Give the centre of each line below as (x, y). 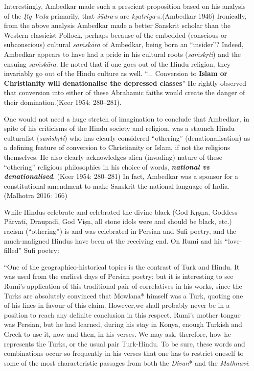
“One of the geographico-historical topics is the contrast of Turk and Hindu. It (122, 266)
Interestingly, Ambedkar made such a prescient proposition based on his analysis (125, 6)
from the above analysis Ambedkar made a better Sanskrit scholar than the (117, 25)
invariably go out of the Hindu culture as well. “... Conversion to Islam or (116, 73)
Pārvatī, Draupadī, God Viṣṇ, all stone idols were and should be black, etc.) (118, 221)
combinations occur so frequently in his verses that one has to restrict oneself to (124, 353)
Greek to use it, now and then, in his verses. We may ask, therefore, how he (117, 334)
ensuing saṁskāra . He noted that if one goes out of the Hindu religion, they (117, 63)
